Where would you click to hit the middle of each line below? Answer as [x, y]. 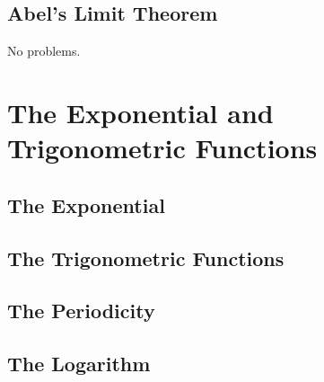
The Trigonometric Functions [146, 258]
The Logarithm [79, 364]
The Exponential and [140, 112]
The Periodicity [81, 311]
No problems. [44, 51]
